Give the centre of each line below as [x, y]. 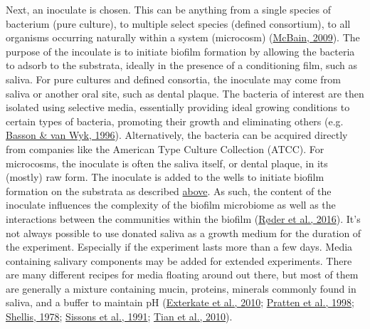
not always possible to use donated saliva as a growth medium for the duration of [184, 233]
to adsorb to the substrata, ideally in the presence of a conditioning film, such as [182, 65]
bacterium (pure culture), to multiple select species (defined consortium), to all [178, 23]
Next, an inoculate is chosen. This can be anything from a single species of [169, 9]
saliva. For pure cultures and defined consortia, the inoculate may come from [173, 79]
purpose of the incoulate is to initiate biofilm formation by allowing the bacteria [180, 51]
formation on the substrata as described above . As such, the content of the [169, 190]
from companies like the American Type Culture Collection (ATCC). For [165, 148]
